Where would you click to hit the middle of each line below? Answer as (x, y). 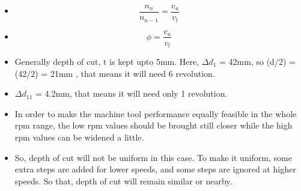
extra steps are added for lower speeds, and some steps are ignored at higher (155, 169)
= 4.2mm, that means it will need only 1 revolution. (131, 93)
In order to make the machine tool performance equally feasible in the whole (156, 113)
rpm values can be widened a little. (79, 137)
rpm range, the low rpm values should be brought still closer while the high (154, 125)
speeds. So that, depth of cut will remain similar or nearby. (123, 180)
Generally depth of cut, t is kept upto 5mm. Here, (107, 62)
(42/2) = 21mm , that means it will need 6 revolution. (115, 73)
